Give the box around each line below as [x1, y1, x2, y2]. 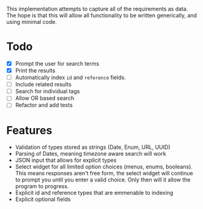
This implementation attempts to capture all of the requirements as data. [6, 6, 188, 12]
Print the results [15, 67, 56, 74]
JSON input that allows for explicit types [15, 156, 117, 164]
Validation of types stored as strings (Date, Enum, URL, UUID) [15, 143, 171, 151]
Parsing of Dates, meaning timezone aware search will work [15, 150, 166, 158]
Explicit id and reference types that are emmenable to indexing [15, 189, 174, 197]
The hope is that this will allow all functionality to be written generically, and [6, 12, 197, 19]
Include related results [15, 81, 72, 88]
